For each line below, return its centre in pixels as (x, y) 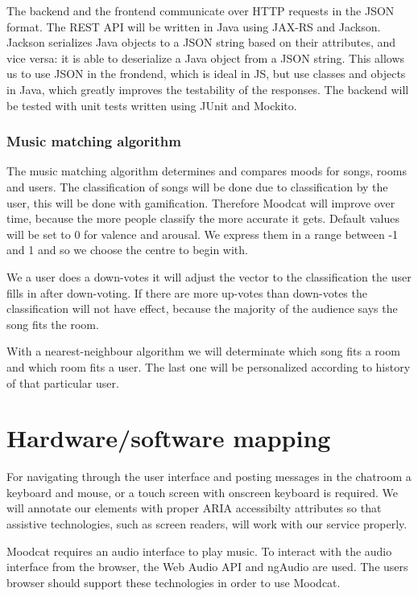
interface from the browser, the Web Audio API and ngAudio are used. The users (207, 567)
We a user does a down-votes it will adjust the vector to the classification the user (209, 276)
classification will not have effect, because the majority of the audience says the (202, 308)
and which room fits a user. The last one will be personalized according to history (209, 366)
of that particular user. (63, 382)
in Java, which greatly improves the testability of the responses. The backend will (208, 89)
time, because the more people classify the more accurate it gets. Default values (203, 218)
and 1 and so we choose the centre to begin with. (127, 250)
